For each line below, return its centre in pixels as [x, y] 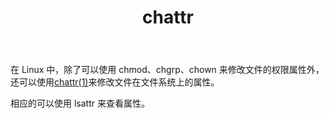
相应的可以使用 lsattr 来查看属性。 [80, 103]
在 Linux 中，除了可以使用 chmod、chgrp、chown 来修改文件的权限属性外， [167, 70]
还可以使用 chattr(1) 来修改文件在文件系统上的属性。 [115, 82]
